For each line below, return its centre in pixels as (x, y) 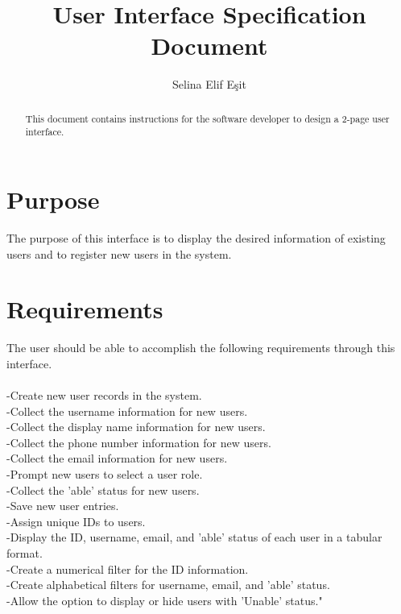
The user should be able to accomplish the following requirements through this (201, 348)
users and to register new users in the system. (119, 253)
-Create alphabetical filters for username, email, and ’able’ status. (168, 585)
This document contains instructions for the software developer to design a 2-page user (207, 118)
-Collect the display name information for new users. (136, 427)
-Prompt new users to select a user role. (105, 474)
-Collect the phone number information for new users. (139, 442)
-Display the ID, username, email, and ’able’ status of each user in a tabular (194, 537)
